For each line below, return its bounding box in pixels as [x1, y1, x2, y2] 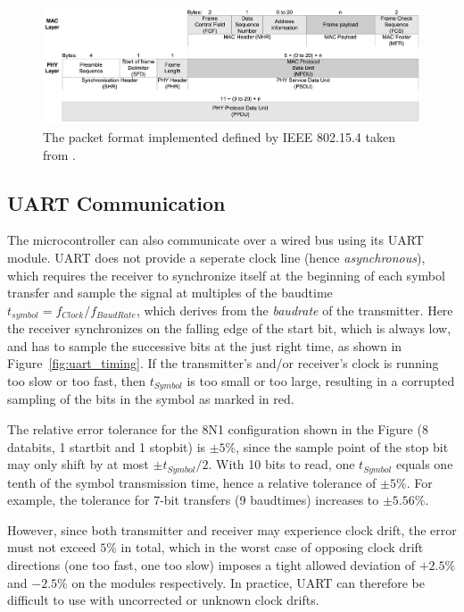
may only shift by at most [7, 455, 149, 474]
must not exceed [7, 538, 96, 557]
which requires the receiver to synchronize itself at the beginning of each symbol [7, 265, 445, 284]
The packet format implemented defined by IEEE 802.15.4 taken [43, 127, 395, 146]
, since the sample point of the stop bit [236, 437, 449, 456]
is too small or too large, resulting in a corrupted [186, 371, 455, 390]
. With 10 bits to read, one [208, 455, 355, 474]
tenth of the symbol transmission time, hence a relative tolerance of [7, 473, 377, 491]
